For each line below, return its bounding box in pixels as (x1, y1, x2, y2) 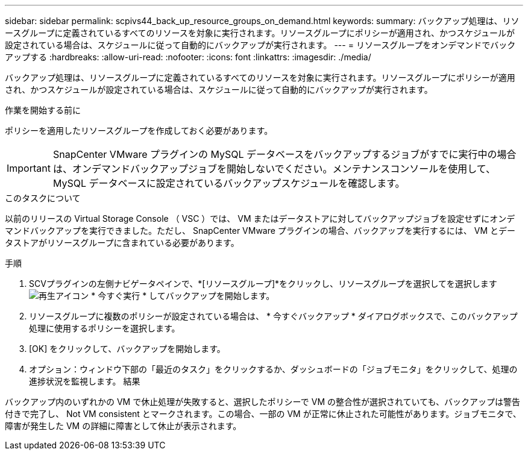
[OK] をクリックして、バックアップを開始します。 (29, 344, 225, 354)
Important (7, 162, 51, 174)
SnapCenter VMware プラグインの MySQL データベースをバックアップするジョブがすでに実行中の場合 (52, 148, 517, 160)
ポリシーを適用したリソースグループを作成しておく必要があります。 (5, 125, 273, 136)
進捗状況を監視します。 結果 (29, 376, 140, 386)
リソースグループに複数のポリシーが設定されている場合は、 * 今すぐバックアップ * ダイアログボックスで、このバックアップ (29, 311, 518, 321)
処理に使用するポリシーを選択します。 (29, 323, 180, 333)
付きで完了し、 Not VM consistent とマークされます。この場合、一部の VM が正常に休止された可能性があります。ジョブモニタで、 (5, 409, 521, 419)
